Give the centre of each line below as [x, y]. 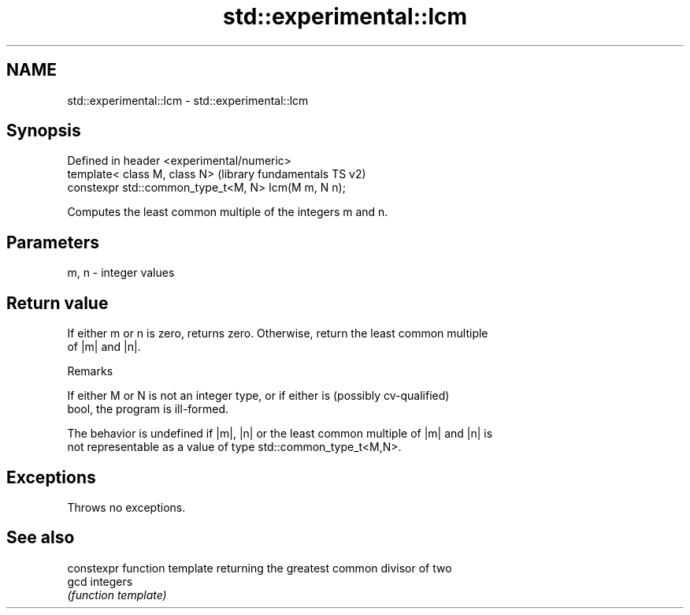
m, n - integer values [121, 273]
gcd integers [100, 581]
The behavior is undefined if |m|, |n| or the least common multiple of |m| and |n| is [280, 434]
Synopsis [44, 131]
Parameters [53, 242]
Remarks [90, 371]
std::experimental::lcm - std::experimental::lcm [188, 100]
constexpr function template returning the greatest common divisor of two [260, 568]
